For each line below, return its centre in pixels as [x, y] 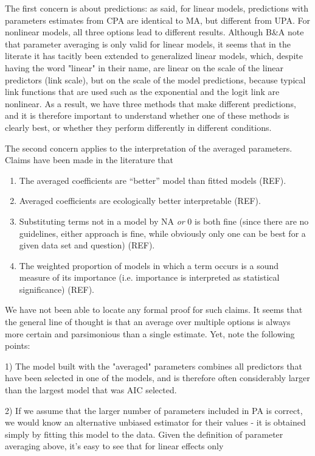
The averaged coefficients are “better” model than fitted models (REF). [153, 180]
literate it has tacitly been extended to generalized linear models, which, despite [154, 56]
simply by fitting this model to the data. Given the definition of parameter [144, 434]
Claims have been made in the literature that [89, 160]
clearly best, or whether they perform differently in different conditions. [138, 127]
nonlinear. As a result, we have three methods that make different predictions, [151, 103]
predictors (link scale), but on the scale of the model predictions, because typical [155, 79]
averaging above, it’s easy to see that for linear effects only [114, 446]
